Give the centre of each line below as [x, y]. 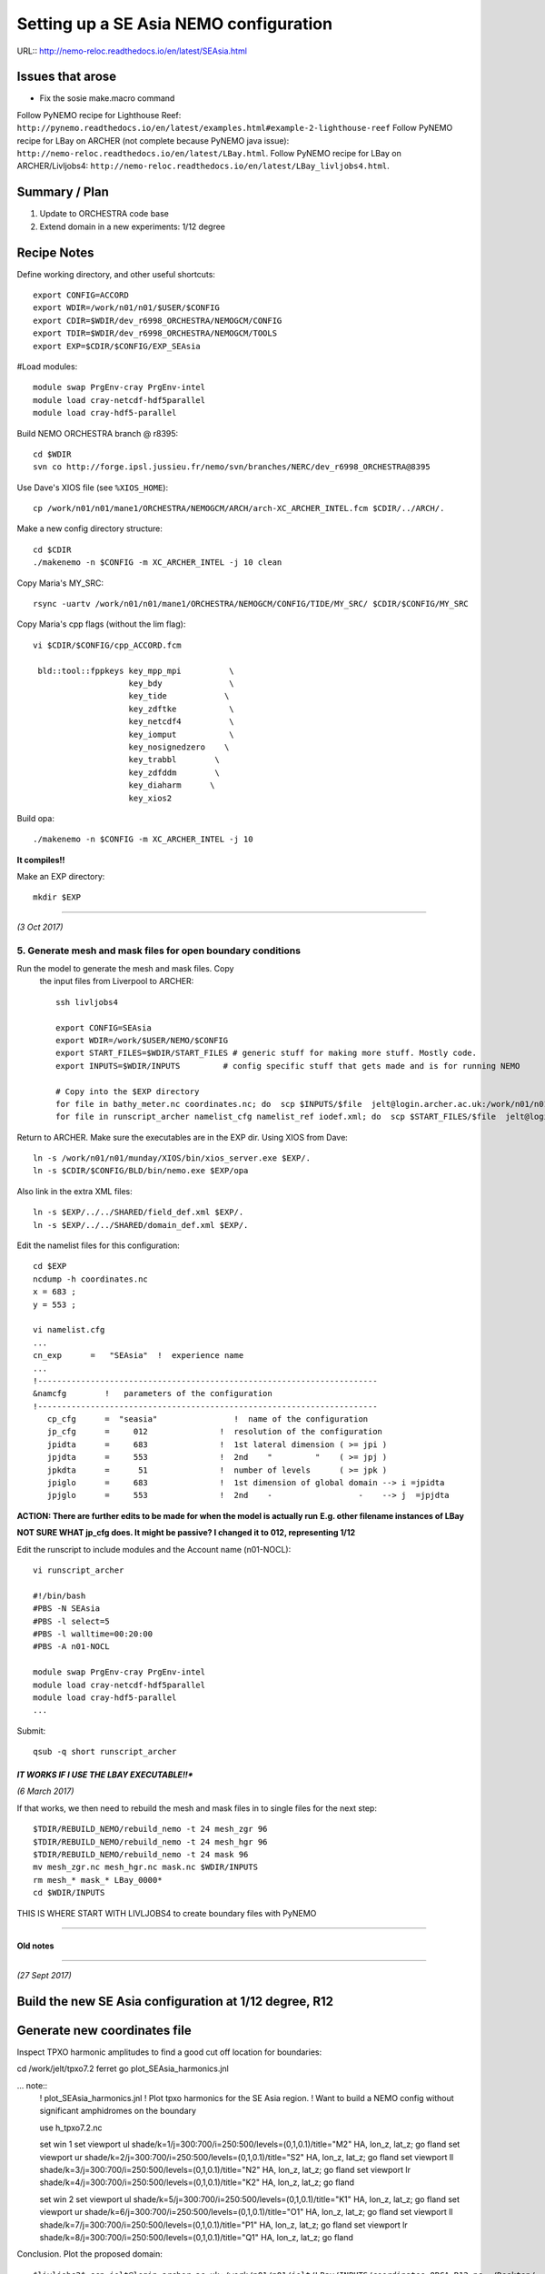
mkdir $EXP [57, 897]
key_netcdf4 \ [182, 722]
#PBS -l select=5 [71, 1621]
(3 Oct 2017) [40, 927]
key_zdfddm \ [174, 772]
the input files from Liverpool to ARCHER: [117, 981]
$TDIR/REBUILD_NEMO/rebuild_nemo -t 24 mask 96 [141, 1855]
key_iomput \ [182, 734]
